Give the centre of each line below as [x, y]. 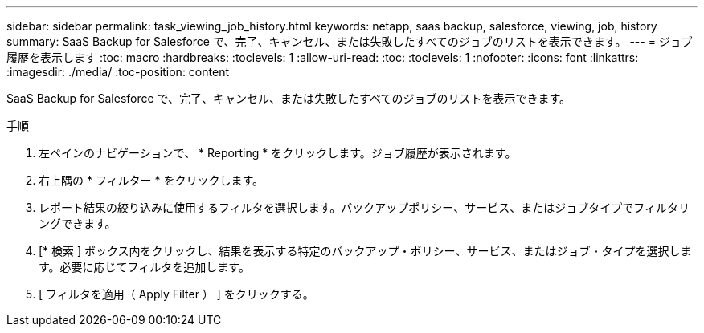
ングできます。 [78, 223]
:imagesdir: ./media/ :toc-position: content [118, 72]
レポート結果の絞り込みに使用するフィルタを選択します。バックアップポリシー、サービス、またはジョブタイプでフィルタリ [364, 207]
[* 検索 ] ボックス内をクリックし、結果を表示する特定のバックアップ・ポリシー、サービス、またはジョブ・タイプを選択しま [365, 251]
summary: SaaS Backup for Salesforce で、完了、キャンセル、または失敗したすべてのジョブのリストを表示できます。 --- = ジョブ [350, 41]
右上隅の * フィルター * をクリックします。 [151, 180]
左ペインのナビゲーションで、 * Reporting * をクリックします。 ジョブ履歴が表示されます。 [278, 153]
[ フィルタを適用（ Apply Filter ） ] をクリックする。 [176, 294]
